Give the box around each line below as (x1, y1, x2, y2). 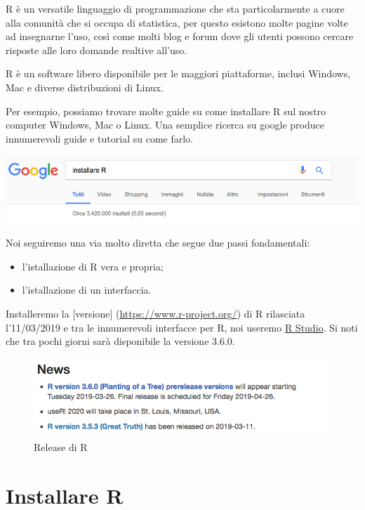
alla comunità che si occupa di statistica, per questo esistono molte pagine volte (6, 15, 348, 30)
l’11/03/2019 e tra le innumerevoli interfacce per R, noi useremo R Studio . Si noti (6, 320, 358, 334)
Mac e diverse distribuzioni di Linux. (6, 79, 164, 94)
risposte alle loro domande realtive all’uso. (6, 42, 187, 57)
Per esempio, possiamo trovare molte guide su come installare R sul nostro (6, 103, 326, 118)
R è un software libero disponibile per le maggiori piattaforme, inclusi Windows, (6, 66, 351, 81)
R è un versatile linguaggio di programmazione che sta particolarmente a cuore (6, 1, 345, 15)
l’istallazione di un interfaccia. (22, 282, 152, 297)
